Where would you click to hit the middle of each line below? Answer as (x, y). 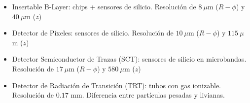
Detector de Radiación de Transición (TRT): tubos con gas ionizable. (117, 85)
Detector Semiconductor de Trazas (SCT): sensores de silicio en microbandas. (129, 59)
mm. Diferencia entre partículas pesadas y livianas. (148, 95)
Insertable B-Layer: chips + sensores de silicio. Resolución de (104, 6)
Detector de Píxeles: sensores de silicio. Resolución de (93, 33)
